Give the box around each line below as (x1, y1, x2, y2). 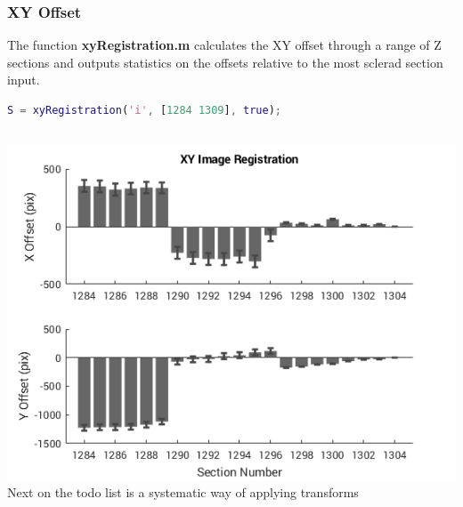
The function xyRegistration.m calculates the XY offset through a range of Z (7, 36, 442, 54)
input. (7, 70, 40, 89)
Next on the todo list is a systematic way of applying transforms (7, 483, 359, 502)
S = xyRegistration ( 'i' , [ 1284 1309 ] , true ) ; (7, 104, 282, 117)
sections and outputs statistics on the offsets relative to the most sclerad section (7, 52, 443, 71)
